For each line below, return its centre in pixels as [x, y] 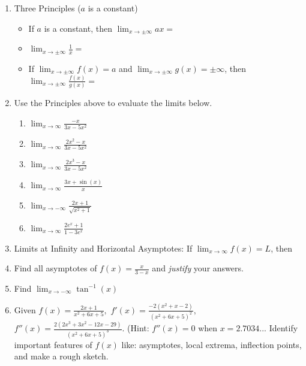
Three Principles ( [47, 8]
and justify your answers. [198, 268]
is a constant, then [78, 28]
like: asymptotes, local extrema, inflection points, [211, 344]
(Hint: [138, 328]
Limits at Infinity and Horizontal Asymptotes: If [103, 248]
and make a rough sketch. [61, 356]
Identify [283, 328]
